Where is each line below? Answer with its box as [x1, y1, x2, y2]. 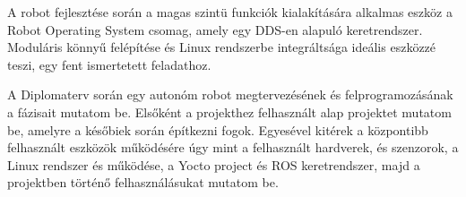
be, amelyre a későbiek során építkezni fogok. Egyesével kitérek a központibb [7, 120, 428, 139]
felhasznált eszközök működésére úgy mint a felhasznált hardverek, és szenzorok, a [7, 138, 459, 157]
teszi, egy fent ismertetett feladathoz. [7, 55, 211, 73]
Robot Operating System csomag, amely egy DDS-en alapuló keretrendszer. [7, 20, 423, 39]
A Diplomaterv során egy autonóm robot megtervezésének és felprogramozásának [7, 85, 453, 104]
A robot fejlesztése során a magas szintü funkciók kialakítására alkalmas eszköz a [7, 3, 453, 21]
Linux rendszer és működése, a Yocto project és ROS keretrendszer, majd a [7, 155, 420, 174]
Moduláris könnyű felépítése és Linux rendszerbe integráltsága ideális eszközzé [7, 38, 436, 56]
